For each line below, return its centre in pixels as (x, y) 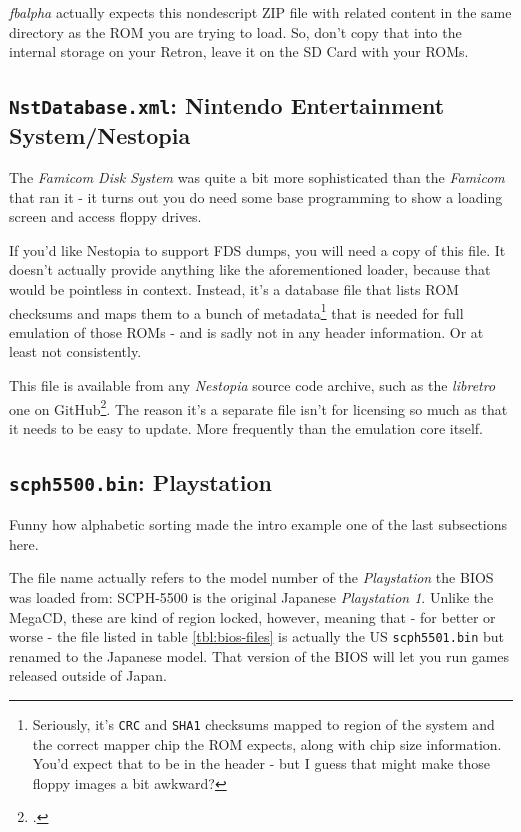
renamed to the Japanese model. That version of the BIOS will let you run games (259, 655)
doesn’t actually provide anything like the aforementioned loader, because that (250, 269)
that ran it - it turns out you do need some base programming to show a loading (256, 196)
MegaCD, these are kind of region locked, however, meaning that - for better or (252, 616)
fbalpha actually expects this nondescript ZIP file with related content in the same (260, 12)
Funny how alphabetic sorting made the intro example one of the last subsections (258, 524)
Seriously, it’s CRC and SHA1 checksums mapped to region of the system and (263, 723)
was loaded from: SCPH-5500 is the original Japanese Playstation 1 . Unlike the (251, 596)
